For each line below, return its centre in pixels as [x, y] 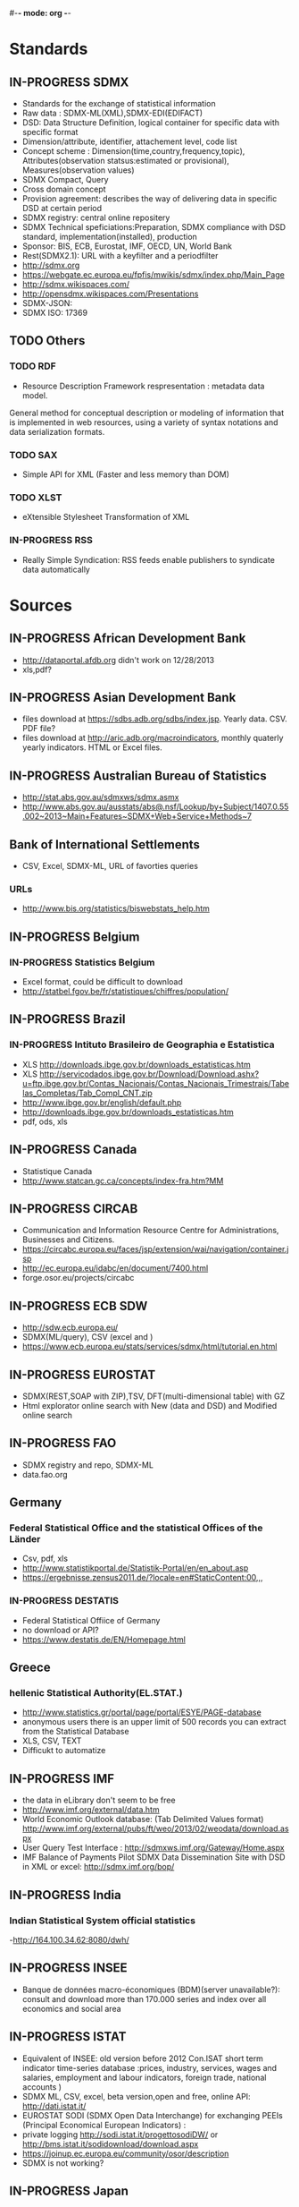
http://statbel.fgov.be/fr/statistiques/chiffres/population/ [125, 991]
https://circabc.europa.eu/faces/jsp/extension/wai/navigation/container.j [155, 1249]
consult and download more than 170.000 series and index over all [144, 1998]
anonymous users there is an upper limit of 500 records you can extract [154, 1722]
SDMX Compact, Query [65, 179]
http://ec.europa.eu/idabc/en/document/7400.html [115, 1268]
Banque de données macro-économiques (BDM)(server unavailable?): [151, 1990]
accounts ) [42, 2087]
